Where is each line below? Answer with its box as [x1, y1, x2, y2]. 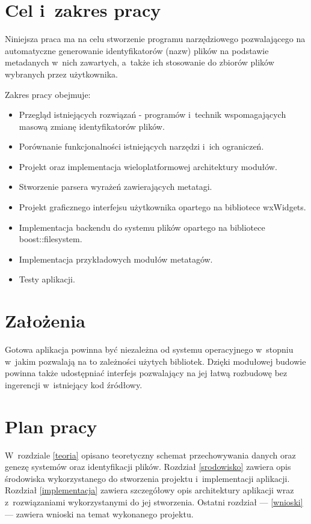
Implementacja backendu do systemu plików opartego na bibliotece [19, 221, 265, 233]
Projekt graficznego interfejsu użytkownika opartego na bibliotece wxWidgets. [19, 201, 306, 213]
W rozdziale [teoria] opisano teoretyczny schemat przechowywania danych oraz [5, 448, 296, 461]
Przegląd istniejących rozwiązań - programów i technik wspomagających [19, 108, 286, 121]
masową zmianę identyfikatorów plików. [19, 120, 165, 132]
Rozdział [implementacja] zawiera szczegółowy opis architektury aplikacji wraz [5, 484, 294, 496]
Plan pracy [5, 413, 97, 438]
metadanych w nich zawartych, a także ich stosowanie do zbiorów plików [5, 56, 274, 69]
